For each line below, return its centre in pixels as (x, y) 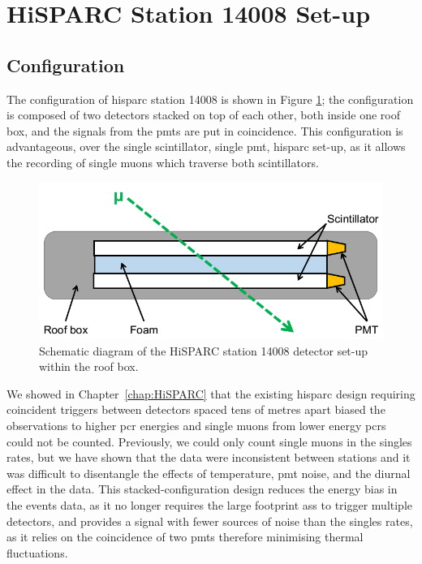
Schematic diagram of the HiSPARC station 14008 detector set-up (204, 350)
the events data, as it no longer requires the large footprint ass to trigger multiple (209, 504)
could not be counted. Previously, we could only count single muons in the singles (209, 441)
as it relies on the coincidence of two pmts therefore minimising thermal (185, 537)
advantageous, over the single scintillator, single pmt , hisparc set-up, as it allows (206, 146)
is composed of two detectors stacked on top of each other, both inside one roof (204, 115)
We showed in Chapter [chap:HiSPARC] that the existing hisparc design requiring (211, 393)
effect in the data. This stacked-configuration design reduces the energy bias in (202, 489)
